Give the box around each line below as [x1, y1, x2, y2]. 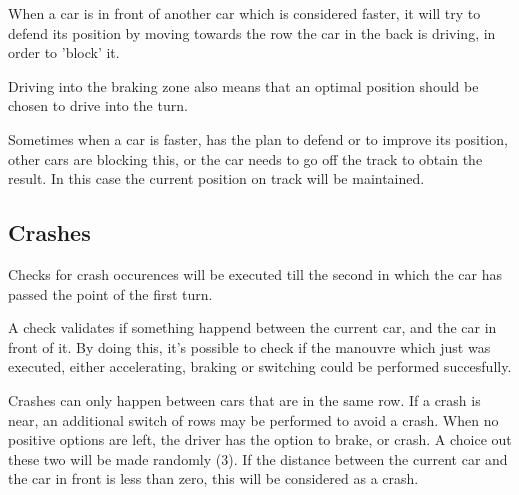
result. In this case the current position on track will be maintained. [8, 168, 425, 189]
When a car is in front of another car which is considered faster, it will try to [8, 3, 481, 23]
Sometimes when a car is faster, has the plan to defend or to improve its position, [8, 128, 508, 149]
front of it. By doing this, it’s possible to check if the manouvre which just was [8, 336, 491, 357]
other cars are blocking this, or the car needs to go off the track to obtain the [8, 148, 483, 169]
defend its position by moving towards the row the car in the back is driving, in [8, 22, 496, 43]
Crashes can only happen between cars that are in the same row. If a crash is [8, 389, 481, 410]
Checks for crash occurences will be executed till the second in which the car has [8, 263, 502, 284]
